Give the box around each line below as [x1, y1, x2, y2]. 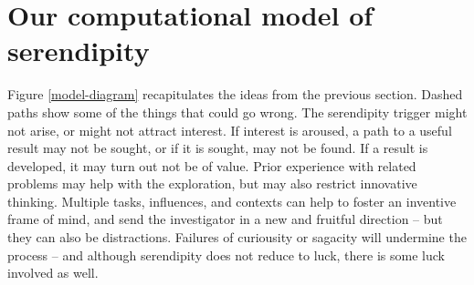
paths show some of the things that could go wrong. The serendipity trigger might [7, 102, 468, 121]
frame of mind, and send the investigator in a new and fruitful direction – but [7, 209, 443, 229]
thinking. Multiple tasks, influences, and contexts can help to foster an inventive [7, 191, 457, 210]
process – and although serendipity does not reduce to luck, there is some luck [7, 245, 445, 264]
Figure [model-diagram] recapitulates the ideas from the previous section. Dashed [7, 85, 463, 104]
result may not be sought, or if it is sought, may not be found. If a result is [7, 138, 428, 158]
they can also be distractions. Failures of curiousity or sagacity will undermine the [7, 228, 467, 247]
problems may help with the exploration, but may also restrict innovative [7, 174, 417, 193]
